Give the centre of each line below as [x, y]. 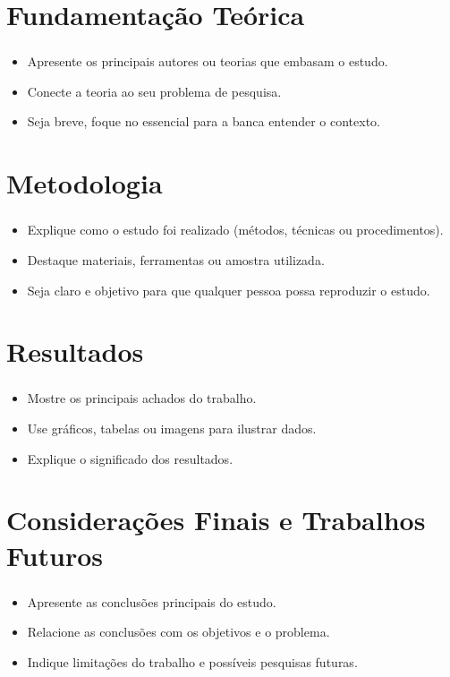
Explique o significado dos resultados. [130, 458]
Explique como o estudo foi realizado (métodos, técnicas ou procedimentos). [235, 230]
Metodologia [85, 183]
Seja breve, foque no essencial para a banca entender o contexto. [204, 121]
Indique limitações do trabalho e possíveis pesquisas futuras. [192, 661]
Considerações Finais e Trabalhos [216, 520]
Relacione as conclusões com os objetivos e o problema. [178, 632]
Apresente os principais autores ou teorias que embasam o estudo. [208, 61]
